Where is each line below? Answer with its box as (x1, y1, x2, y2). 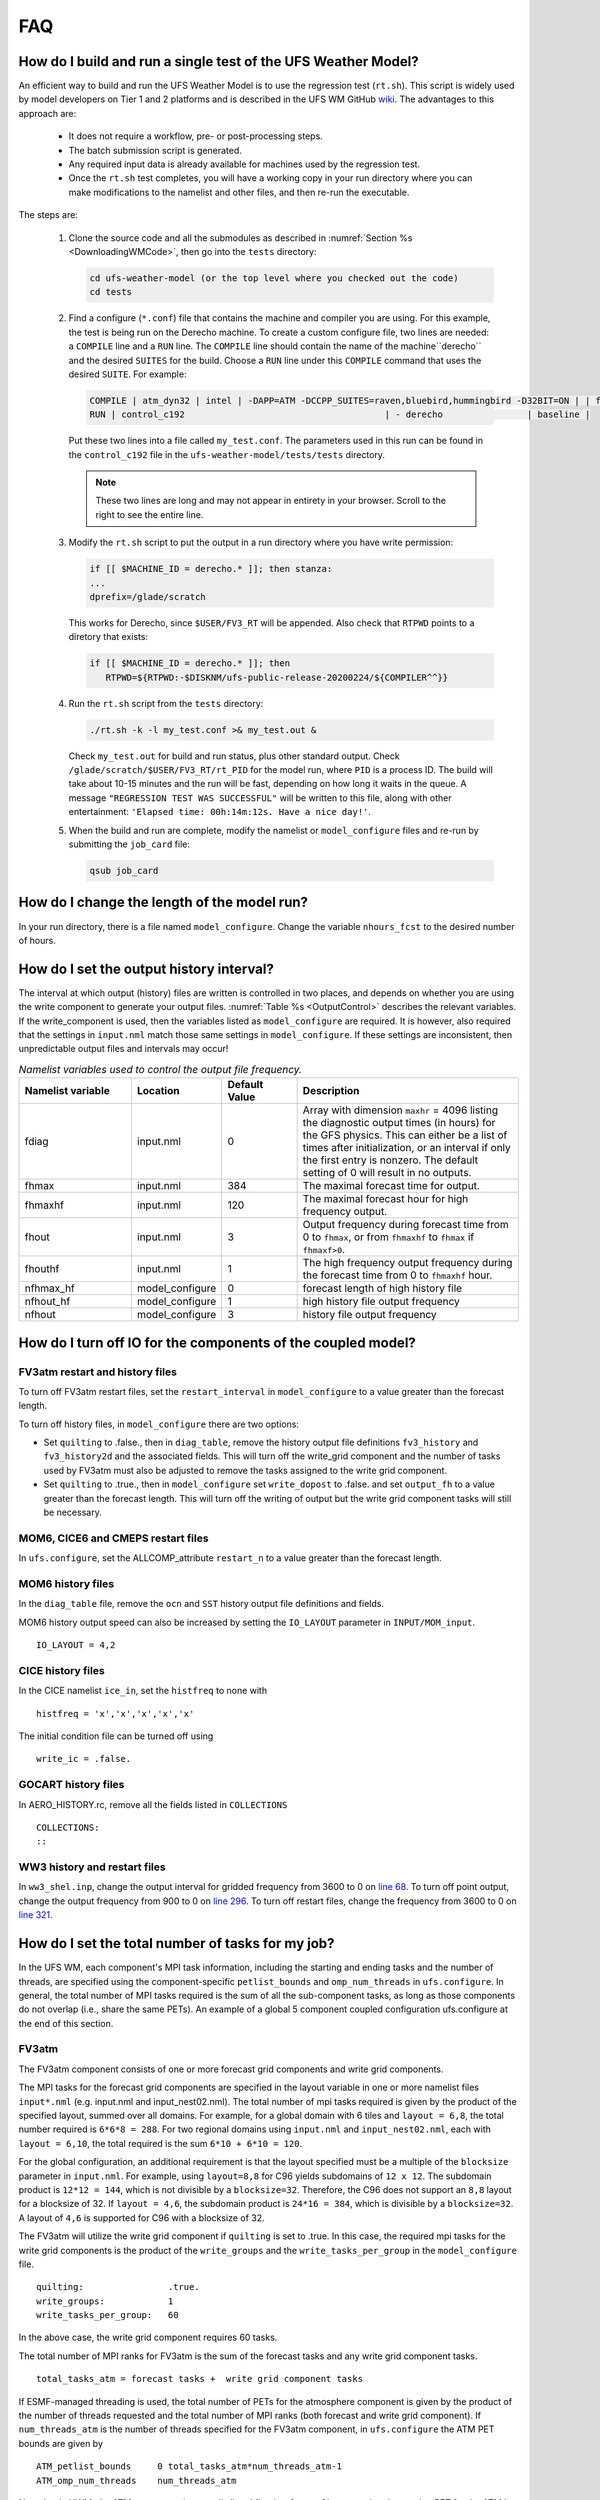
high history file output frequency (302, 1295, 460, 1309)
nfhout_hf (24, 1295, 71, 1309)
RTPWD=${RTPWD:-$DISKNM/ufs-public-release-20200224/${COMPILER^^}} (105, 671, 449, 683)
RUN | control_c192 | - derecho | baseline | (89, 409, 591, 420)
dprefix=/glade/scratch (89, 591, 207, 602)
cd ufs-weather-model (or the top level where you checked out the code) (89, 272, 459, 284)
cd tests (89, 286, 133, 298)
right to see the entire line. (95, 508, 204, 520)
